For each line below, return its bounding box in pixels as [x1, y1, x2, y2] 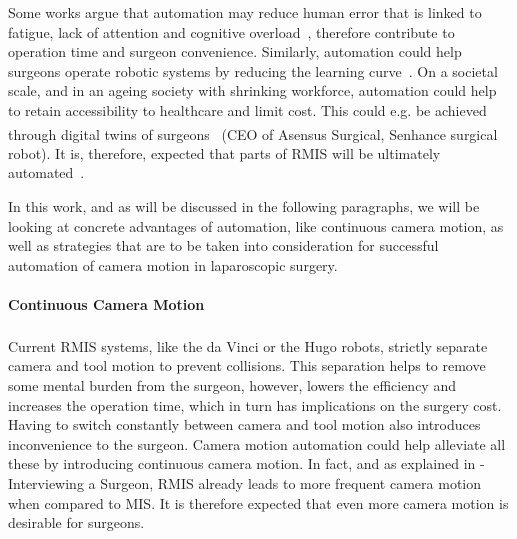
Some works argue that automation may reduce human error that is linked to [8, 2, 482, 22]
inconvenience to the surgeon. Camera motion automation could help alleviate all [8, 433, 506, 454]
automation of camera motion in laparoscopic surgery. [8, 254, 338, 275]
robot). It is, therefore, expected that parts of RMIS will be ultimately [8, 142, 441, 163]
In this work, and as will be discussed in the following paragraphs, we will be [8, 196, 480, 216]
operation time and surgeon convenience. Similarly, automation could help [8, 41, 462, 62]
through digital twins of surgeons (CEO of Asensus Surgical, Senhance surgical [8, 123, 498, 144]
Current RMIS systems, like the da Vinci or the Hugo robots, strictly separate [8, 335, 488, 356]
